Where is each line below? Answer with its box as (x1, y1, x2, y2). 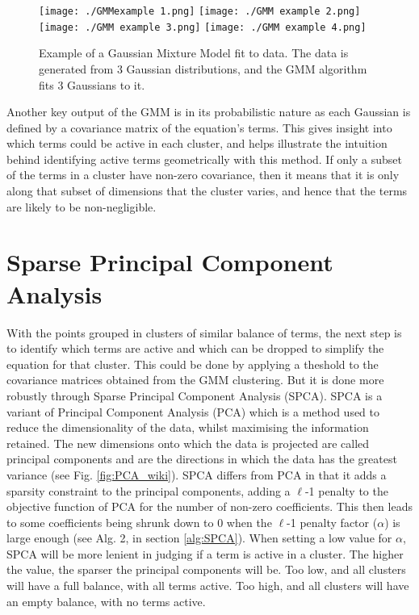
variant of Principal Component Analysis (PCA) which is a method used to (6, 403, 380, 420)
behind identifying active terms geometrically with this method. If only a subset (6, 150, 403, 167)
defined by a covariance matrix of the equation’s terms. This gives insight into (6, 119, 392, 136)
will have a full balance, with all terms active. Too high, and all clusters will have (6, 577, 409, 594)
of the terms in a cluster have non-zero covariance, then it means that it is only (6, 166, 400, 183)
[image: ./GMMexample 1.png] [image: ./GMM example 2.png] (39, 6, 361, 17)
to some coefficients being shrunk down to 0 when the (6, 513, 272, 530)
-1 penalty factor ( (287, 513, 378, 530)
